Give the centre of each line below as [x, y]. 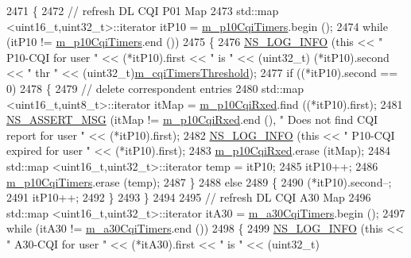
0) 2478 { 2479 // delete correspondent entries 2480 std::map [155, 88]
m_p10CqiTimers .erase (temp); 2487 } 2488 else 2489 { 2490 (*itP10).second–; [199, 181]
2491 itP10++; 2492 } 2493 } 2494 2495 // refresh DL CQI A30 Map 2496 [189, 197]
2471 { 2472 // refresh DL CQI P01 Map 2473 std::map [143, 10]
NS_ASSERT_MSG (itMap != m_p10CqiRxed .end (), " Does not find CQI [192, 119]
